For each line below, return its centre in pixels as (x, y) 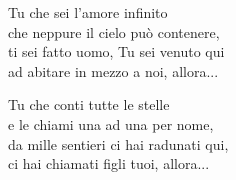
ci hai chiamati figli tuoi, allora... (109, 163)
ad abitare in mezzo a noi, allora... (113, 70)
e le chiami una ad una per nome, (111, 123)
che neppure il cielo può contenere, (114, 31)
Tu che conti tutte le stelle (89, 104)
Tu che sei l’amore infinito (88, 12)
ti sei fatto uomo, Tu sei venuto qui (116, 51)
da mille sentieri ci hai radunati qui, (118, 143)
